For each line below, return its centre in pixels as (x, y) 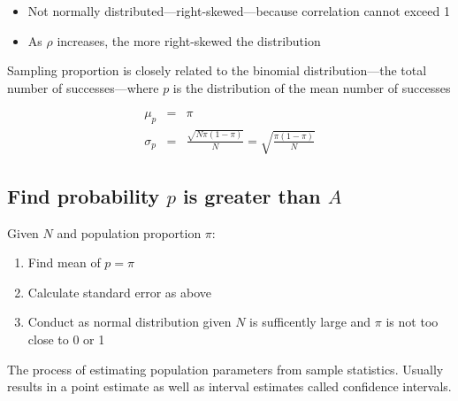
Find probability (84, 195)
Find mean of (64, 262)
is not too (412, 322)
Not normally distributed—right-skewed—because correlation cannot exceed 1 (239, 11)
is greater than (252, 195)
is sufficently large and (310, 322)
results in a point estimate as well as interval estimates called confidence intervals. (229, 386)
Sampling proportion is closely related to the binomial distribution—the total (217, 70)
